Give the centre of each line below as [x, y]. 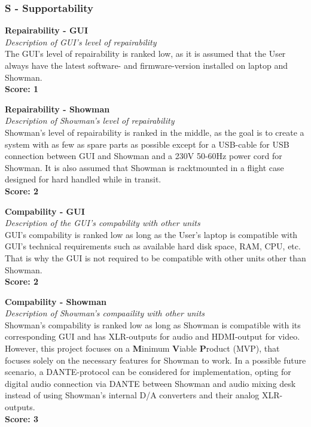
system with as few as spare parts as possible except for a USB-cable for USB [147, 144]
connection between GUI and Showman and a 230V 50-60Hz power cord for [144, 156]
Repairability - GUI [47, 30]
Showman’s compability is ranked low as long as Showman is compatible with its [153, 324]
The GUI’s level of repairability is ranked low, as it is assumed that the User [145, 54]
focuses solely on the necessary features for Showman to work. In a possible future [155, 360]
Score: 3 [22, 418]
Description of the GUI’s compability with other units [103, 223]
